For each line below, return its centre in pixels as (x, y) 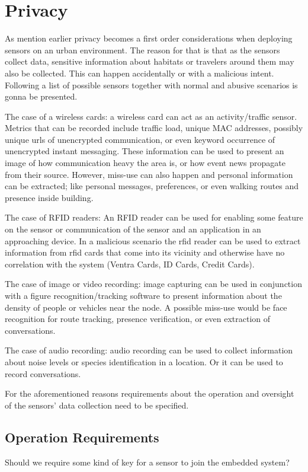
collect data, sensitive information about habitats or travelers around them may (150, 61)
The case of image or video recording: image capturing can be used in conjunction (153, 284)
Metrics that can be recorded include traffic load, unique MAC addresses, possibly (154, 128)
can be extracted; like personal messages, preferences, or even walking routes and (152, 186)
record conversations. (43, 373)
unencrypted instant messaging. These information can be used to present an (145, 151)
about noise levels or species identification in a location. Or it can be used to (144, 361)
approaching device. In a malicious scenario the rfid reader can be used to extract (153, 240)
